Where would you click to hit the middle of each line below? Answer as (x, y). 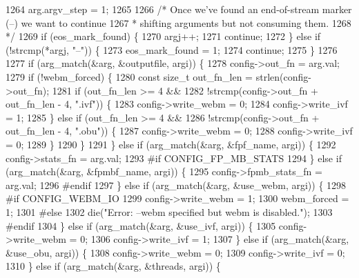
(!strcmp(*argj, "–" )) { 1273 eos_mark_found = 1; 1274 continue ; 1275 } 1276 (172, 49)
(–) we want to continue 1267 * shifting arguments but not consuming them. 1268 (178, 22)
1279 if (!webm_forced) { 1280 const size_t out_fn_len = (129, 76)
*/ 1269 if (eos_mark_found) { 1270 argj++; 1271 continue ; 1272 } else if (163, 36)
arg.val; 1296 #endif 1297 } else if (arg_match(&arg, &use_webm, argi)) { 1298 (176, 185)
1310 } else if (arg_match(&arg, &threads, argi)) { (113, 266)
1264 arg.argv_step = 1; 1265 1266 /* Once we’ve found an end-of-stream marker (179, 9)
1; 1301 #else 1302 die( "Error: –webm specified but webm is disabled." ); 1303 (169, 211)
